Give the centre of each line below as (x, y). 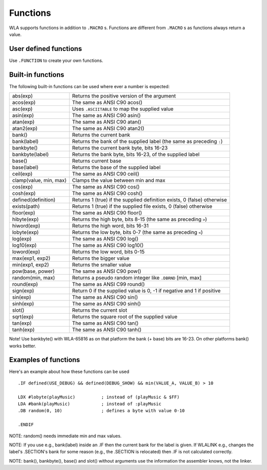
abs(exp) (22, 96)
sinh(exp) (23, 304)
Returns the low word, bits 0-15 (108, 252)
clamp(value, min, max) (39, 181)
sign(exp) (23, 291)
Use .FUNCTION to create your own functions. (56, 60)
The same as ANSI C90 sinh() (106, 304)
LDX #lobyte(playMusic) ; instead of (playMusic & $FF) (99, 397)
